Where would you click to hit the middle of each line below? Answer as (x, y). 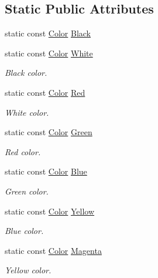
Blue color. (24, 231)
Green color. (27, 191)
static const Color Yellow (50, 211)
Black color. (26, 73)
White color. (27, 112)
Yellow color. (28, 270)
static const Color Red (45, 92)
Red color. (23, 151)
